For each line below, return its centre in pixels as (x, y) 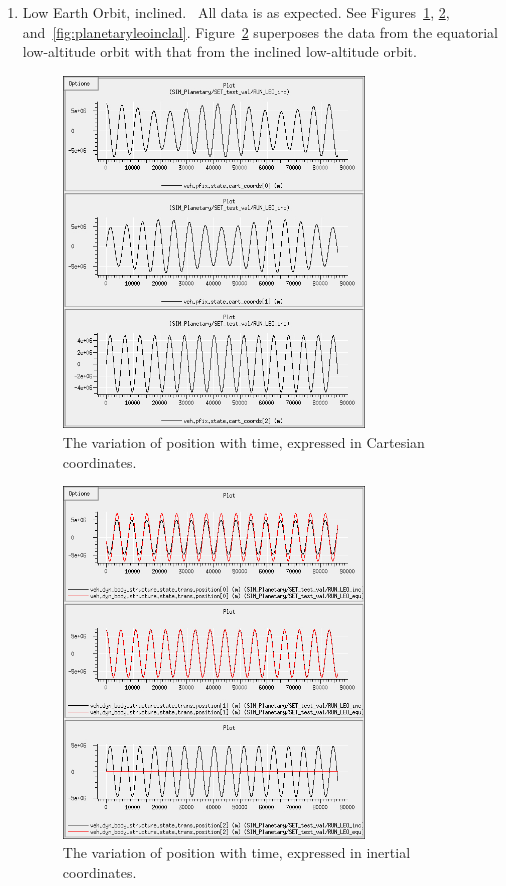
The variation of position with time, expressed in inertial (236, 852)
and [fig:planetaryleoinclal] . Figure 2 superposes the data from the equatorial (260, 31)
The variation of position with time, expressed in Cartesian (243, 441)
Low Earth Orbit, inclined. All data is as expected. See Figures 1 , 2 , (236, 12)
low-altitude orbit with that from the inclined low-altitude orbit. (219, 51)
